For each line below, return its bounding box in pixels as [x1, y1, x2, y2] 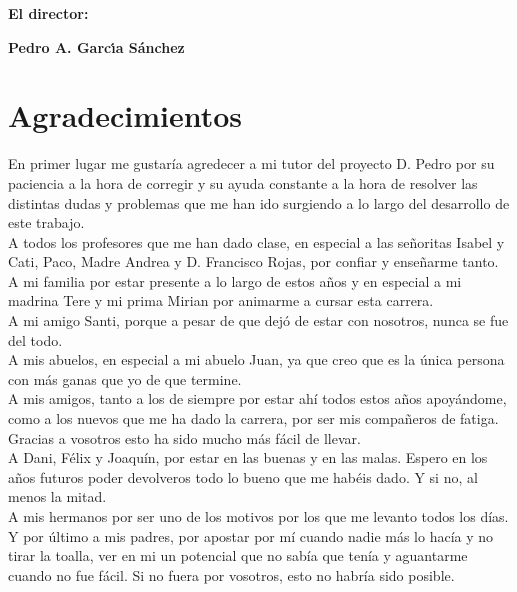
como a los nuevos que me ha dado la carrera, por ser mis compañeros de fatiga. [8, 408, 499, 429]
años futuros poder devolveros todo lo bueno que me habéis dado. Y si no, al [8, 466, 478, 487]
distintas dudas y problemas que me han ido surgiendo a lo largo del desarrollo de [8, 192, 510, 213]
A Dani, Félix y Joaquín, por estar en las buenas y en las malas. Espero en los [8, 447, 488, 468]
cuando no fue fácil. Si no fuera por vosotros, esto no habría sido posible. [8, 564, 455, 585]
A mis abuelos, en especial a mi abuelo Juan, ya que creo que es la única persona [8, 349, 505, 370]
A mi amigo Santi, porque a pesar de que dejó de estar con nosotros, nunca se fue [8, 310, 509, 331]
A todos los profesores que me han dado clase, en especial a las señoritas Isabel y [8, 231, 505, 252]
